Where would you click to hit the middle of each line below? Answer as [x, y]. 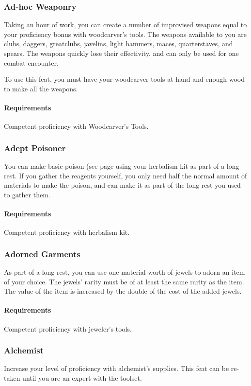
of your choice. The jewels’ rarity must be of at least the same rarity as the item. [124, 281]
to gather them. [27, 194]
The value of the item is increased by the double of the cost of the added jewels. [123, 291]
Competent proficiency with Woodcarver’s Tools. [76, 126]
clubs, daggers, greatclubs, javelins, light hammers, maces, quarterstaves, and [118, 44]
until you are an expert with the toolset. [82, 377]
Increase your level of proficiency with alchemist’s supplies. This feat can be [117, 368]
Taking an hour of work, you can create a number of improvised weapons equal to [125, 25]
